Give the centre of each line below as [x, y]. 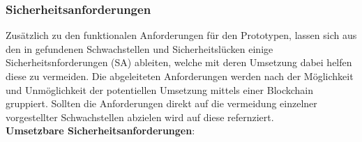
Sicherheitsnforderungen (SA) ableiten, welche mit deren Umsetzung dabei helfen [179, 62]
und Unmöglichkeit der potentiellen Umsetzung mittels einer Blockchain [160, 89]
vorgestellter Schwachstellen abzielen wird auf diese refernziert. [140, 117]
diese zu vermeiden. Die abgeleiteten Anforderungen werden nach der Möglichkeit [180, 76]
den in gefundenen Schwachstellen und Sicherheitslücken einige [139, 48]
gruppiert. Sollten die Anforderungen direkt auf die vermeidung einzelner [161, 103]
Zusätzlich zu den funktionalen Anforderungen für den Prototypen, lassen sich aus [181, 35]
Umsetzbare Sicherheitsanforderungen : [100, 131]
